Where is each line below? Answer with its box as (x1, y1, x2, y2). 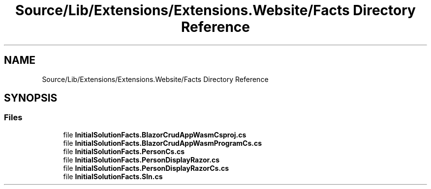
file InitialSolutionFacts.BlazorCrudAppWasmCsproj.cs (63, 130, 246, 139)
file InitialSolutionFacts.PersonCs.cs (63, 147, 185, 156)
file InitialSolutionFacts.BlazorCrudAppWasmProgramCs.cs (63, 138, 262, 147)
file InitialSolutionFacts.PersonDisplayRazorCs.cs (63, 163, 229, 172)
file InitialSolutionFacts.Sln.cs (63, 172, 163, 181)
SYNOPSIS (4, 92, 58, 105)
